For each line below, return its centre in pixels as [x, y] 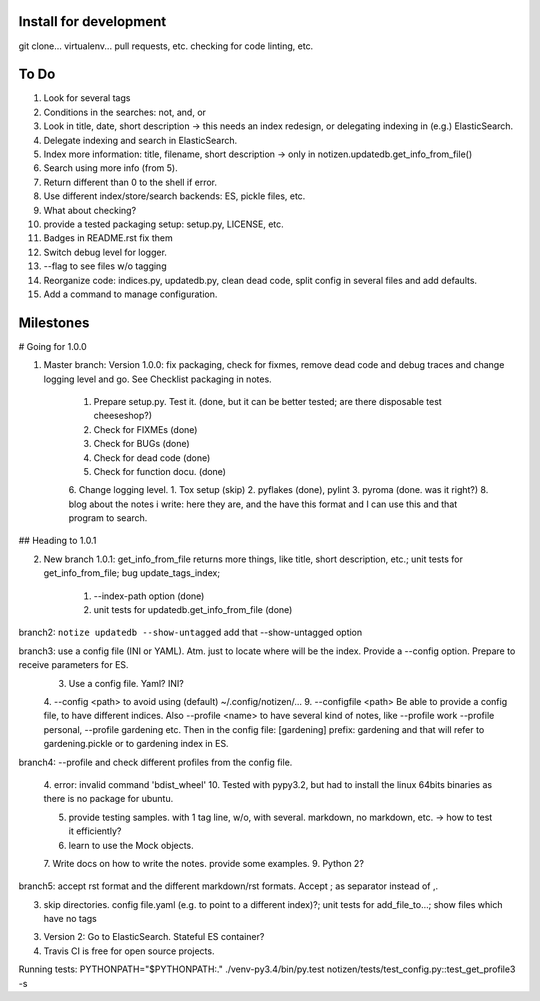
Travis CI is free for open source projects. [129, 951]
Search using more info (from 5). [111, 168]
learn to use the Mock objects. [131, 845]
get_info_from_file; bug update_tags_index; [131, 573]
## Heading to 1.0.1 [57, 541]
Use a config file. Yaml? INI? [126, 683]
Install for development [92, 21]
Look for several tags [87, 98]
